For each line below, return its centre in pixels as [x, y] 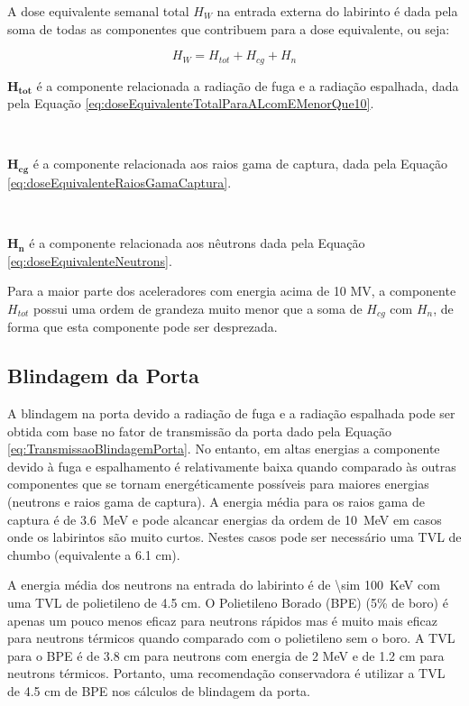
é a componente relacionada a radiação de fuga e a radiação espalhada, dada [248, 85]
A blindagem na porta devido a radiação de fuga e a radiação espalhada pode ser [231, 413]
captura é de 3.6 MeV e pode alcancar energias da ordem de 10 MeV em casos [225, 519]
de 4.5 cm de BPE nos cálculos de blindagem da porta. [159, 691]
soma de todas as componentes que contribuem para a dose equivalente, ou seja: [229, 28]
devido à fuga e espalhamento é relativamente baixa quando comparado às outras [232, 466]
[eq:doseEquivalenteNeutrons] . [90, 260]
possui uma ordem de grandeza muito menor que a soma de [198, 308]
